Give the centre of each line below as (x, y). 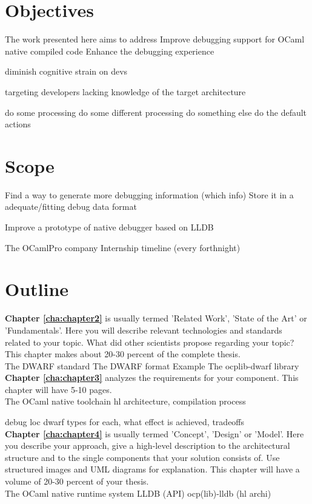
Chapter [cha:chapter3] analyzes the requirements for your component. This (152, 378)
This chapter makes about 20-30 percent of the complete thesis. (123, 354)
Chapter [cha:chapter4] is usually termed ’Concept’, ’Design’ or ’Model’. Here (154, 433)
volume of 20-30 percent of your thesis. (77, 481)
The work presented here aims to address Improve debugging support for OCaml (155, 39)
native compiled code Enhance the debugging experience (110, 51)
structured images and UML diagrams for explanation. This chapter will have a (152, 469)
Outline (37, 289)
